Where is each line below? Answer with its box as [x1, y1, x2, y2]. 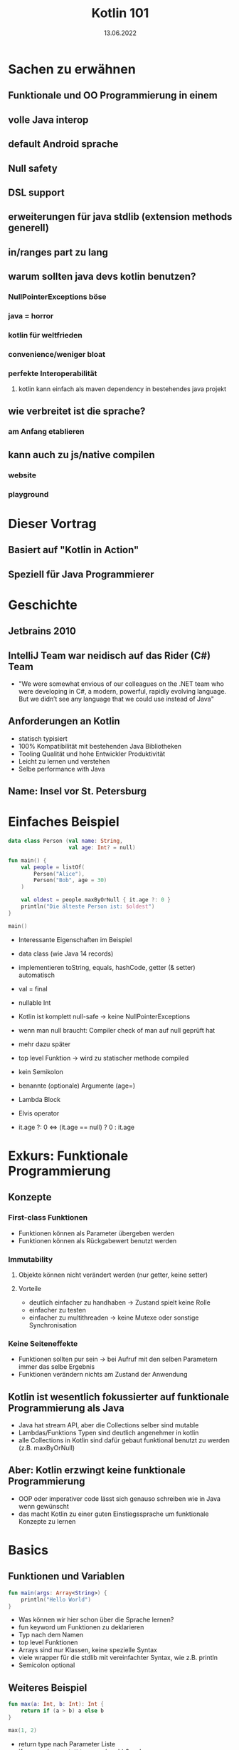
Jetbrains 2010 [8, 625, 77, 637]
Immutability [8, 1254, 53, 1264]
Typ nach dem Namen [18, 1631, 84, 1639]
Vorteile [18, 1284, 42, 1293]
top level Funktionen [18, 1638, 78, 1647]
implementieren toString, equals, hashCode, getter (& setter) [18, 963, 196, 971]
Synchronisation [28, 1320, 77, 1329]
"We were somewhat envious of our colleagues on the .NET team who [18, 679, 225, 688]
